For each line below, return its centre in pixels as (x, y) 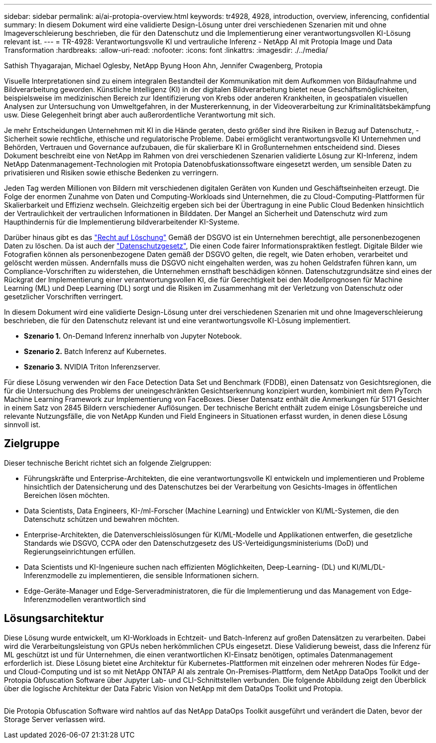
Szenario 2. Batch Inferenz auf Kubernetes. (95, 351)
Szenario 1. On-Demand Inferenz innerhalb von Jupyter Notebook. (133, 336)
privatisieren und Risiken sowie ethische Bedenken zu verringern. (111, 173)
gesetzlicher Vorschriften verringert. (63, 297)
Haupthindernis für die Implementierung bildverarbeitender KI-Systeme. (122, 222)
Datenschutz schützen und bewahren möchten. (102, 519)
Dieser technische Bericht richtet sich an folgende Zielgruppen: (108, 463)
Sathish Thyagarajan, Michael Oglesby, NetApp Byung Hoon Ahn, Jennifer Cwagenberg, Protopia (163, 65)
